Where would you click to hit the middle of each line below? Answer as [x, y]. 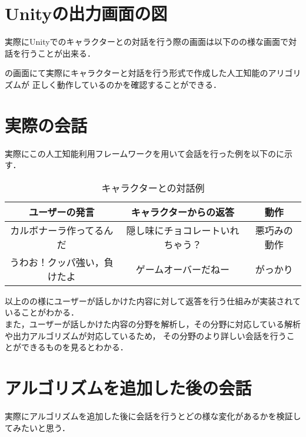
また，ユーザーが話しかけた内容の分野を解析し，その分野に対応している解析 [153, 324]
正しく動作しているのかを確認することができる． [127, 84]
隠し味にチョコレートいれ [183, 230]
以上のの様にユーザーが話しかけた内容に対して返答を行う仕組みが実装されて [153, 300]
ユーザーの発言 [61, 212]
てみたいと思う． [37, 427]
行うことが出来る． [58, 53]
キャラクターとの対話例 [153, 188]
